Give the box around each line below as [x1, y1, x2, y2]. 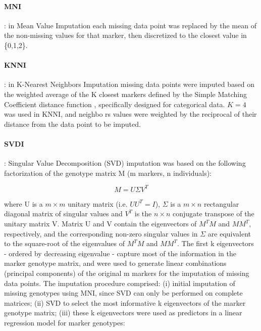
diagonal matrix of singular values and [4, 208, 123, 219]
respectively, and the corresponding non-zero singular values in [4, 228, 198, 239]
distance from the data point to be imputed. [4, 118, 141, 129]
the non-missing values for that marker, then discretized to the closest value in [4, 30, 247, 40]
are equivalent [207, 228, 251, 239]
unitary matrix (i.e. [68, 198, 128, 209]
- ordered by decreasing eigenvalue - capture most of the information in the [4, 248, 236, 258]
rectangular [203, 198, 239, 209]
